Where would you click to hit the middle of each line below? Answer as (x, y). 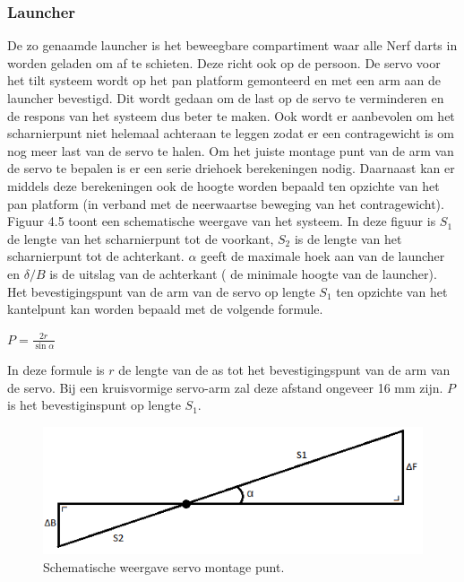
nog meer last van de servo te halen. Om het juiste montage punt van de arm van (231, 150)
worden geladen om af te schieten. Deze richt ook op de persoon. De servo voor (224, 62)
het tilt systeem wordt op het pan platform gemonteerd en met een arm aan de (224, 80)
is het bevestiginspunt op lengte (94, 405)
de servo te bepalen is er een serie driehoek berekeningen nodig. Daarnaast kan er (231, 168)
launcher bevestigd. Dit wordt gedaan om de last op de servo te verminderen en (226, 98)
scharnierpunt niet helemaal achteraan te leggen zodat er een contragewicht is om (231, 133)
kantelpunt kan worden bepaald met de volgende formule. (165, 309)
